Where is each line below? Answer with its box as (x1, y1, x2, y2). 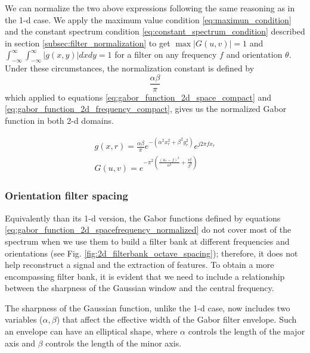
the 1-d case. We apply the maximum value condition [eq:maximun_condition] (5, 13, 292, 26)
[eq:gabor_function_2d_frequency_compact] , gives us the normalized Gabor (5, 102, 287, 115)
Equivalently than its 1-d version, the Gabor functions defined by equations (5, 211, 281, 224)
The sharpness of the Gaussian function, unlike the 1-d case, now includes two (5, 301, 290, 314)
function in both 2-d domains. (5, 114, 114, 127)
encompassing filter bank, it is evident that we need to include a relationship (5, 270, 285, 282)
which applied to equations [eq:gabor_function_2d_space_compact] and (5, 90, 272, 103)
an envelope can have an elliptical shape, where (5, 325, 178, 338)
